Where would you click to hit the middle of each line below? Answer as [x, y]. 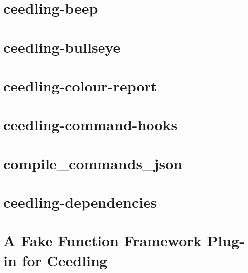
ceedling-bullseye [62, 47]
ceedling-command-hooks [91, 124]
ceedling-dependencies [80, 202]
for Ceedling [65, 260]
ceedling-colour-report [80, 85]
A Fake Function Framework [103, 241]
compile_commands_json [93, 163]
